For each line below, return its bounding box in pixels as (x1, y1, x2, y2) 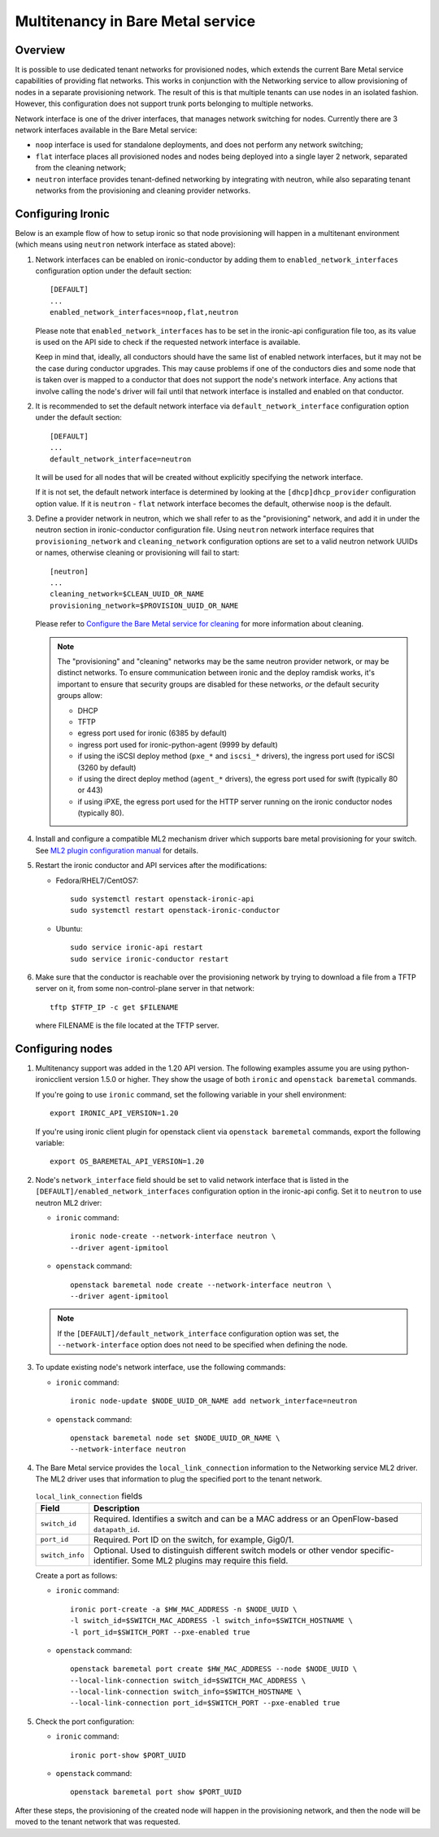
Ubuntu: (55, 923, 83, 933)
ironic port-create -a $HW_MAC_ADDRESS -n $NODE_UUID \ (70, 1604, 298, 1614)
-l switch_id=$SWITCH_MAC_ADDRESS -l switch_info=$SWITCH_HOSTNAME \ (70, 1616, 354, 1625)
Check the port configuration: (35, 1717, 135, 1726)
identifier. (93, 1555, 130, 1566)
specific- (359, 1544, 394, 1556)
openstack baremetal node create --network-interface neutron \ (70, 1280, 333, 1289)
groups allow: (57, 691, 103, 700)
